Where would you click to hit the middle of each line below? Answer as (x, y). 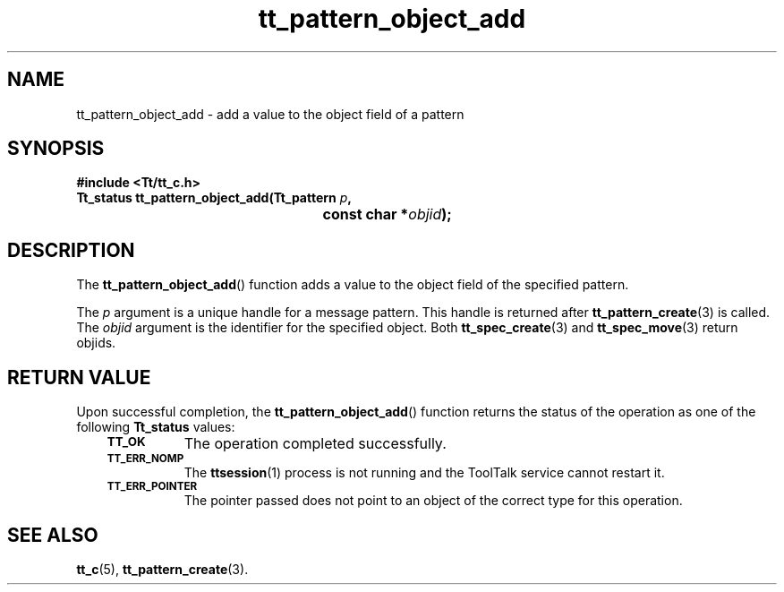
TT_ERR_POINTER (152, 487)
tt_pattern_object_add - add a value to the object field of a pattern (270, 114)
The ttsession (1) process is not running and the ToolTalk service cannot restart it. (424, 473)
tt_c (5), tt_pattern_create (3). (162, 569)
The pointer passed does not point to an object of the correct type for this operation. (433, 501)
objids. (96, 343)
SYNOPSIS (56, 149)
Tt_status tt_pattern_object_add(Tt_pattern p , (214, 198)
